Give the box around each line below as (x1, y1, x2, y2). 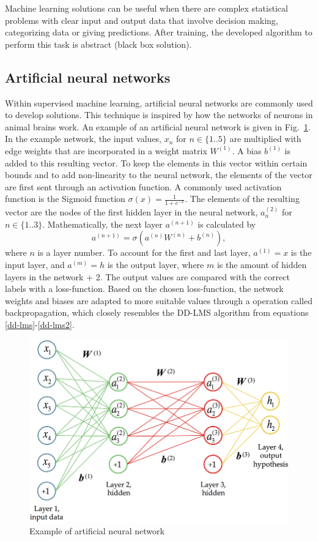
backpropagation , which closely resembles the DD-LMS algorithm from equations (5, 306, 309, 319)
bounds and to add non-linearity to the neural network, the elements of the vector (5, 168, 312, 181)
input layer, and (5, 258, 65, 270)
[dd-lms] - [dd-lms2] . (5, 318, 75, 330)
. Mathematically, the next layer (42, 217, 163, 230)
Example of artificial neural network (29, 524, 165, 537)
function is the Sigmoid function (5, 192, 125, 205)
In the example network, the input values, (5, 132, 162, 145)
